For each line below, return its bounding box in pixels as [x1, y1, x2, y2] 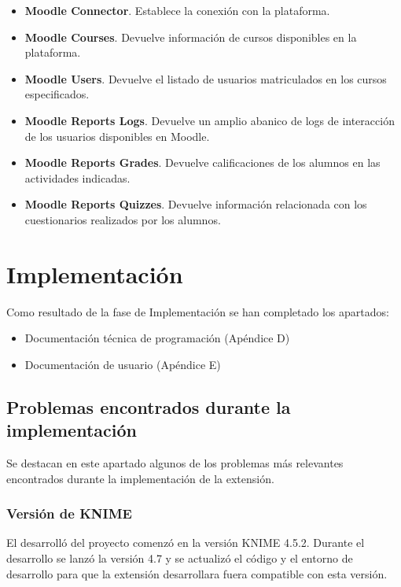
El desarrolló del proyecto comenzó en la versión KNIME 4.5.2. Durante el [6, 534, 365, 551]
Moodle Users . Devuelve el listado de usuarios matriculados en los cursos [24, 70, 387, 87]
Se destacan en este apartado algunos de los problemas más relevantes [6, 455, 344, 471]
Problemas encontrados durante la [6, 394, 291, 419]
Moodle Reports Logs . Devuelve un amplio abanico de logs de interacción [24, 112, 395, 128]
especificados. [24, 86, 90, 102]
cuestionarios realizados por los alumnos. [24, 211, 221, 227]
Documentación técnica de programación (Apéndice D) [24, 330, 290, 346]
